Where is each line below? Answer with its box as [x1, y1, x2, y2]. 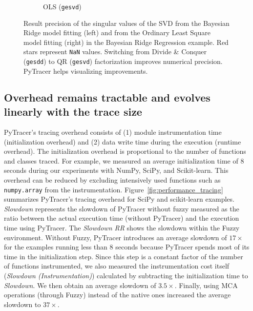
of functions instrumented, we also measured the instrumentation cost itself [4, 261, 230, 271]
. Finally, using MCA [174, 280, 238, 290]
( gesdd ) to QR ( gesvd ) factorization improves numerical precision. [23, 56, 223, 66]
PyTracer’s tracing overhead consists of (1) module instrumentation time [4, 126, 222, 137]
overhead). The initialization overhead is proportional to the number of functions [4, 146, 246, 156]
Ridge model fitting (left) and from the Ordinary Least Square [23, 27, 211, 38]
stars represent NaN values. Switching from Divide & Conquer [23, 46, 207, 57]
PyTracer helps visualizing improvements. [23, 65, 148, 76]
